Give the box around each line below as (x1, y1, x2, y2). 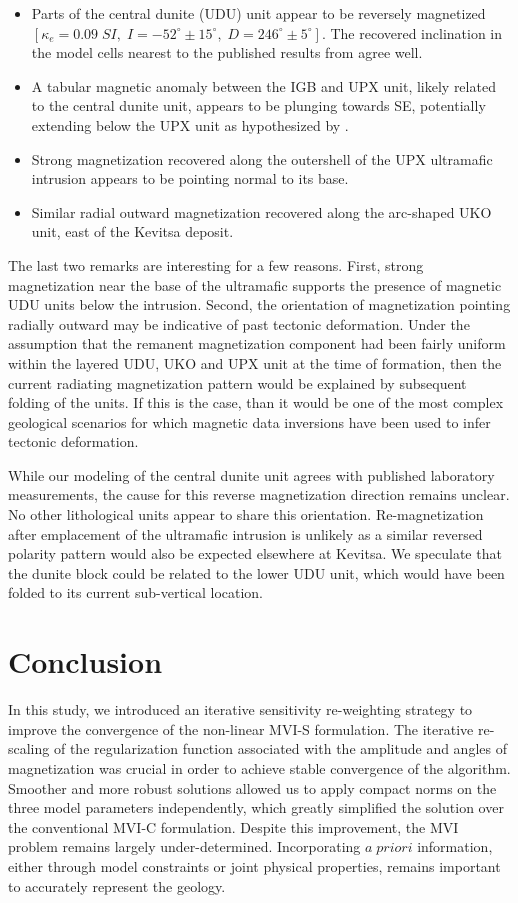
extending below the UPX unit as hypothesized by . (31, 114, 349, 135)
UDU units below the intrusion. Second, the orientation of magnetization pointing (8, 294, 511, 315)
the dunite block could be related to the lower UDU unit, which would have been (8, 562, 505, 583)
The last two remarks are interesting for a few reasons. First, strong (8, 254, 424, 275)
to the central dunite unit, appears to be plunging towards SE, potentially (31, 95, 486, 116)
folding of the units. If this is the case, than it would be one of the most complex (8, 392, 504, 413)
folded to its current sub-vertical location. (8, 582, 264, 603)
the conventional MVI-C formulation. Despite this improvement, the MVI (8, 816, 459, 837)
